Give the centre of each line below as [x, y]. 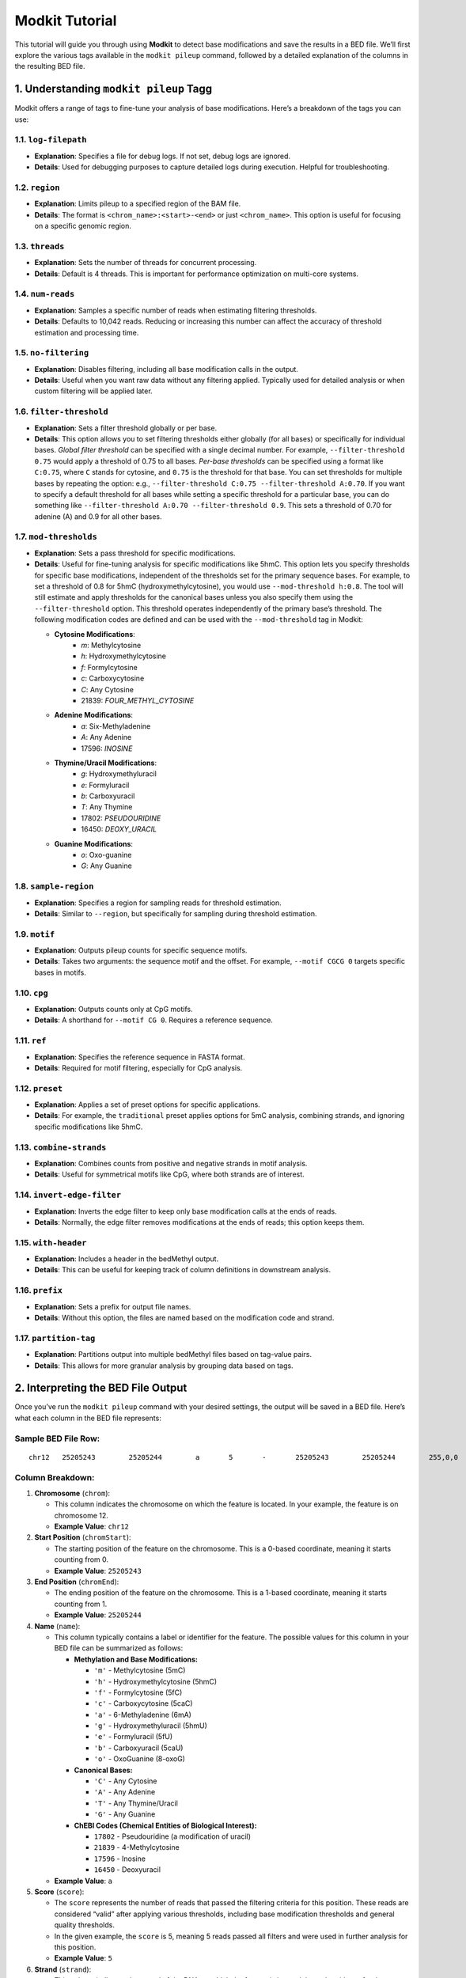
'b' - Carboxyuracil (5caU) [138, 1748]
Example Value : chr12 [92, 1526]
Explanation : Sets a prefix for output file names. [113, 1306]
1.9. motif [35, 934]
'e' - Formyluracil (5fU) [133, 1737]
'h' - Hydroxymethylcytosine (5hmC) [155, 1681]
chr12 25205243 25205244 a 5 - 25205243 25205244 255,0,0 [244, 1457]
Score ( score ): [59, 1892]
